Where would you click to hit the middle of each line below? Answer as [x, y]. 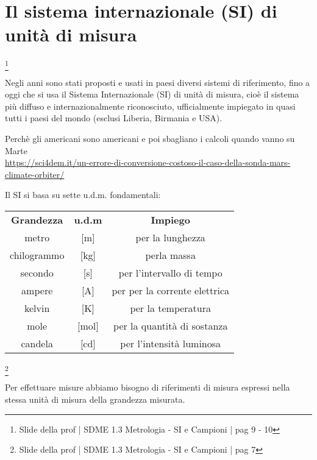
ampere [37, 290]
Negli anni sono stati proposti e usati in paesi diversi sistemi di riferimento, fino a [158, 82]
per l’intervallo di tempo [170, 272]
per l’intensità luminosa [171, 343]
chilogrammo [37, 255]
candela [37, 343]
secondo [37, 272]
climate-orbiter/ [35, 174]
